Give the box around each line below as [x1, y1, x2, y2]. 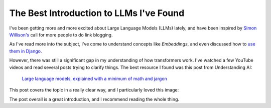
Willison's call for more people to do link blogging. [9, 31, 113, 37]
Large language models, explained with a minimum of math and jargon [22, 75, 168, 81]
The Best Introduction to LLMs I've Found [9, 7, 185, 18]
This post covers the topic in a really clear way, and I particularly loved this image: [9, 87, 179, 93]
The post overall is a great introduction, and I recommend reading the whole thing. [9, 96, 180, 102]
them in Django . [9, 48, 42, 54]
